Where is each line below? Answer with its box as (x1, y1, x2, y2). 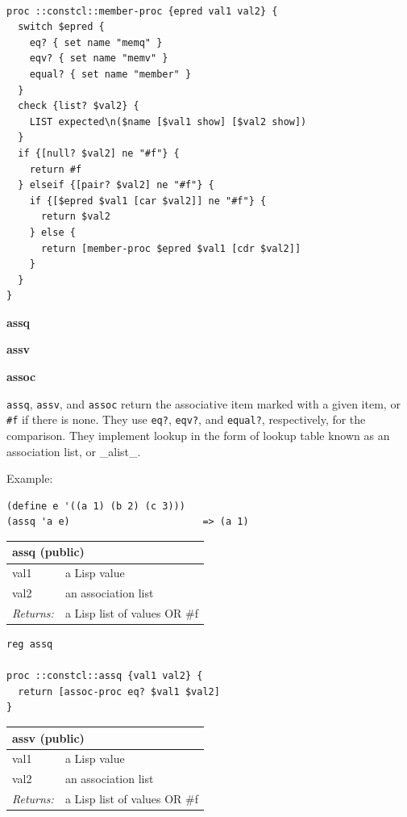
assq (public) (12, 543, 85, 560)
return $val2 (40, 211, 110, 223)
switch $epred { (18, 21, 105, 33)
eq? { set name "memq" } (29, 36, 163, 48)
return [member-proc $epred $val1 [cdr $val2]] (40, 242, 301, 254)
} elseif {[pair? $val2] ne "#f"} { (18, 179, 214, 191)
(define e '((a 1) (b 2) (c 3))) (6, 500, 185, 512)
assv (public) (12, 729, 85, 746)
